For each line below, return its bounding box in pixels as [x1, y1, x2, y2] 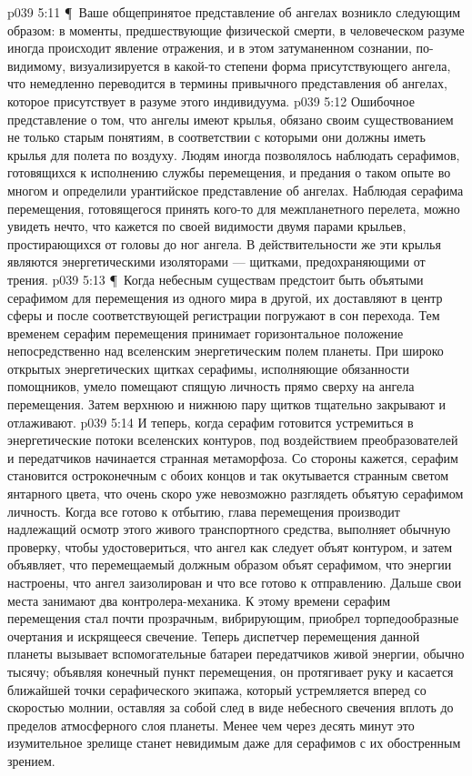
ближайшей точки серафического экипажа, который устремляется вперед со [7, 680, 427, 699]
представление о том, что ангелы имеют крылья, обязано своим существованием [7, 109, 454, 128]
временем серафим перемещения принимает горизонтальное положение [7, 323, 404, 342]
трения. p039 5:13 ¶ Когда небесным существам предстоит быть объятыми [7, 269, 424, 288]
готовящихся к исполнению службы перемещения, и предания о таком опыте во [7, 163, 451, 182]
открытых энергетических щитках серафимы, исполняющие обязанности [7, 358, 409, 378]
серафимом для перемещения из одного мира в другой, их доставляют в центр [7, 287, 443, 307]
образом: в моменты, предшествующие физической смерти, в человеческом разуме [7, 20, 465, 39]
